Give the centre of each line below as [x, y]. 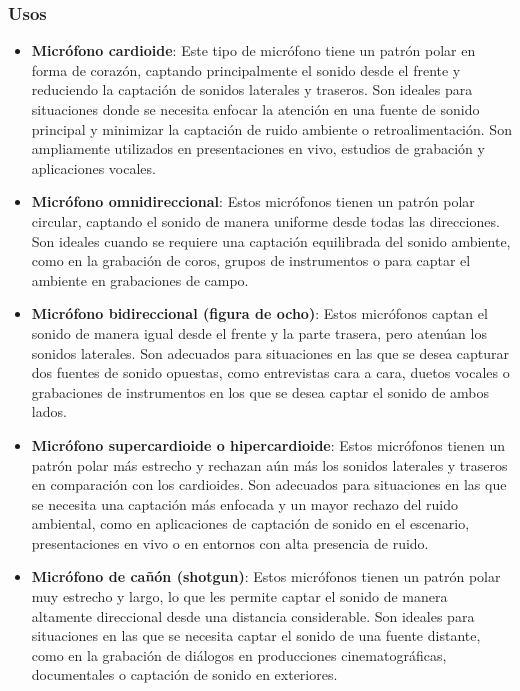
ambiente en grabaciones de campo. [140, 279]
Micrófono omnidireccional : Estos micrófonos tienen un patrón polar [253, 201]
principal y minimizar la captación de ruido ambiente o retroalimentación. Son [271, 128]
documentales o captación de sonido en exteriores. [184, 674]
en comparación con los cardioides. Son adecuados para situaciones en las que [269, 484]
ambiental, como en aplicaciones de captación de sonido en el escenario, [250, 523]
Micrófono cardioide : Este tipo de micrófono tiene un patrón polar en [253, 50]
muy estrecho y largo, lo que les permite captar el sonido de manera [239, 596]
